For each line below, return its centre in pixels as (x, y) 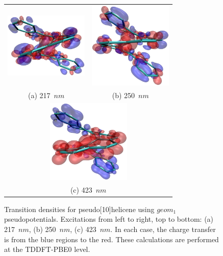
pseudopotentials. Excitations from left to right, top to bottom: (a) (109, 219)
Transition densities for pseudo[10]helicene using (79, 209)
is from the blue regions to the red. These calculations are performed (111, 239)
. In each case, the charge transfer (163, 229)
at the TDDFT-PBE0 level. (47, 249)
